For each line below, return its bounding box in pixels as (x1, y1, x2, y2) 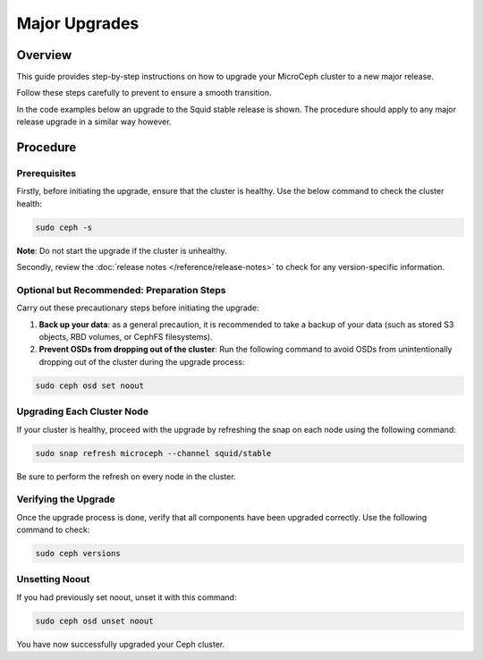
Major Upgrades (16, 13, 140, 33)
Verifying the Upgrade (16, 493, 115, 505)
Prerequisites (16, 167, 76, 180)
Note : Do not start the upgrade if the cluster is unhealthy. (16, 245, 227, 256)
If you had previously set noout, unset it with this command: (16, 591, 237, 603)
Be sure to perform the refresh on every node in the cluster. (16, 470, 236, 482)
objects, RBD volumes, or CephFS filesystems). (38, 332, 214, 343)
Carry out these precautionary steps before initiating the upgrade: (16, 302, 259, 313)
